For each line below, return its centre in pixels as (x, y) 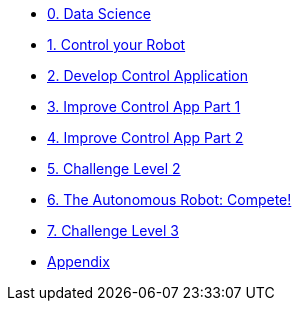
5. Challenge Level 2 (114, 168)
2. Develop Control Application (148, 75)
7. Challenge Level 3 (113, 230)
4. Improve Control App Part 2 (145, 137)
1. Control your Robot (116, 44)
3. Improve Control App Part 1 (144, 106)
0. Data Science (99, 13)
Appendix (78, 261)
